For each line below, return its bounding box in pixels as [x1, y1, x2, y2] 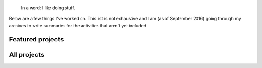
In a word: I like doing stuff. [21, 5, 75, 11]
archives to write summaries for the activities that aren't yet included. [9, 22, 147, 28]
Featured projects [9, 35, 64, 43]
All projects [9, 51, 45, 59]
